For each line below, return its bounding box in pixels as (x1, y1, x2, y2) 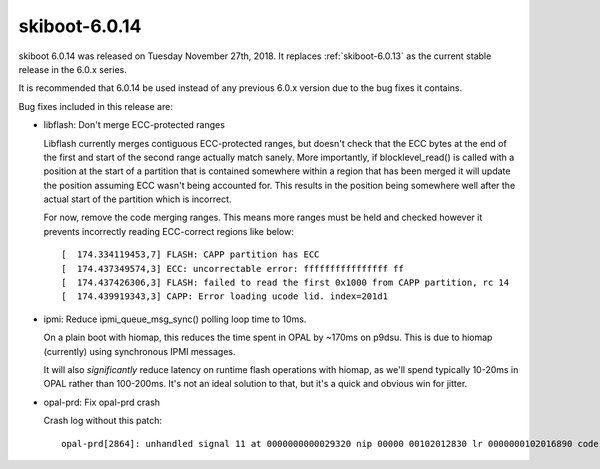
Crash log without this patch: (43, 415, 163, 427)
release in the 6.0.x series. (18, 63, 127, 75)
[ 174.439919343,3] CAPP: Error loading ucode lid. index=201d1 (61, 291, 389, 302)
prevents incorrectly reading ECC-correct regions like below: (43, 225, 294, 237)
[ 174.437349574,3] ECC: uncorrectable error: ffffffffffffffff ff (61, 263, 404, 274)
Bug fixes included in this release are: (18, 100, 174, 112)
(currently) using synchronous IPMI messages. (43, 345, 236, 357)
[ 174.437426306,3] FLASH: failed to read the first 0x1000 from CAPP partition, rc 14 (61, 277, 510, 289)
